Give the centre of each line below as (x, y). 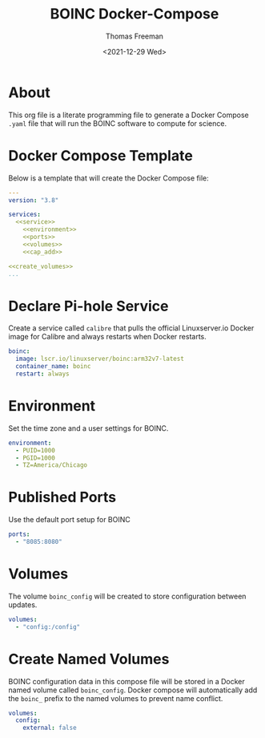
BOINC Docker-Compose (135, 14)
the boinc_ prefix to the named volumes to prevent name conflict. (116, 698)
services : (25, 215)
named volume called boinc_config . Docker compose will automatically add (133, 690)
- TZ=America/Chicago (52, 465)
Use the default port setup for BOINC (69, 520)
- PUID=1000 (36, 450)
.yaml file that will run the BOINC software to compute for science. (117, 123)
